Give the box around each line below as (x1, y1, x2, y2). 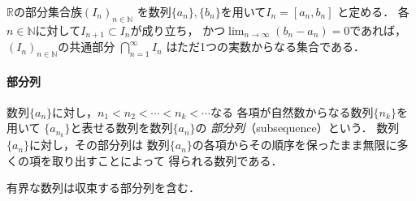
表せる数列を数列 (81, 119, 173, 136)
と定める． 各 (337, 3, 409, 19)
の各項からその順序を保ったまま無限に (192, 136, 397, 153)
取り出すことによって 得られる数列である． (51, 152, 283, 169)
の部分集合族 (13, 3, 82, 19)
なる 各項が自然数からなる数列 (210, 103, 374, 120)
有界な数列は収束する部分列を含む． (6, 179, 200, 196)
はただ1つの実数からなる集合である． (166, 38, 365, 55)
